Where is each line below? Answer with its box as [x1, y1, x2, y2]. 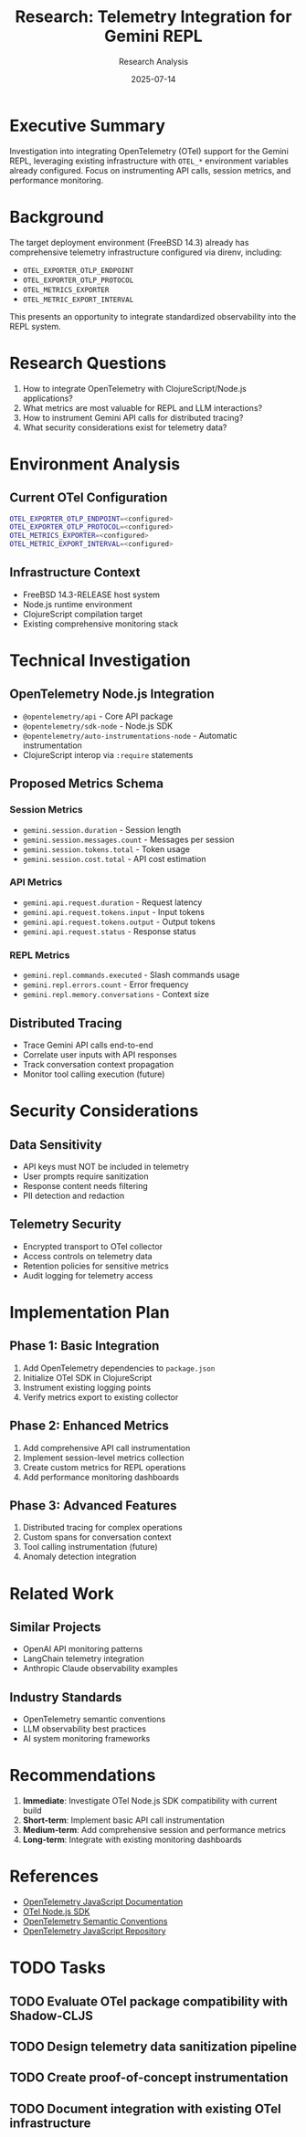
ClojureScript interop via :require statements [22, 749, 194, 760]
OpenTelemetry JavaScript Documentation [22, 1897, 184, 1908]
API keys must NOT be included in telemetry [22, 1161, 190, 1172]
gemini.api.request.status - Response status [22, 925, 196, 937]
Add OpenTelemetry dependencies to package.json [22, 1363, 216, 1374]
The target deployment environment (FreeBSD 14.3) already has [9, 237, 249, 247]
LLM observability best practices [22, 1723, 147, 1734]
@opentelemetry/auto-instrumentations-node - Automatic [22, 730, 237, 741]
